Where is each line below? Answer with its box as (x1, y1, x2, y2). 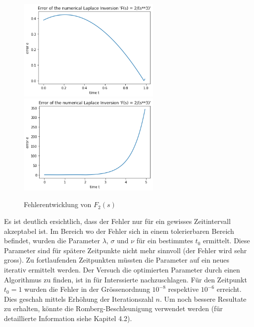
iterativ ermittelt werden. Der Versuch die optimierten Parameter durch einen (4, 265, 240, 274)
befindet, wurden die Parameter (4, 235, 100, 246)
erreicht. (216, 284, 242, 294)
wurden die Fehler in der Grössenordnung (24, 284, 150, 294)
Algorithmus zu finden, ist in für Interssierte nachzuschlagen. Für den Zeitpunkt (4, 274, 247, 284)
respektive (168, 284, 199, 294)
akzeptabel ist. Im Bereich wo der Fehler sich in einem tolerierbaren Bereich (4, 225, 234, 236)
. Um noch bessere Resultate (159, 293, 247, 304)
